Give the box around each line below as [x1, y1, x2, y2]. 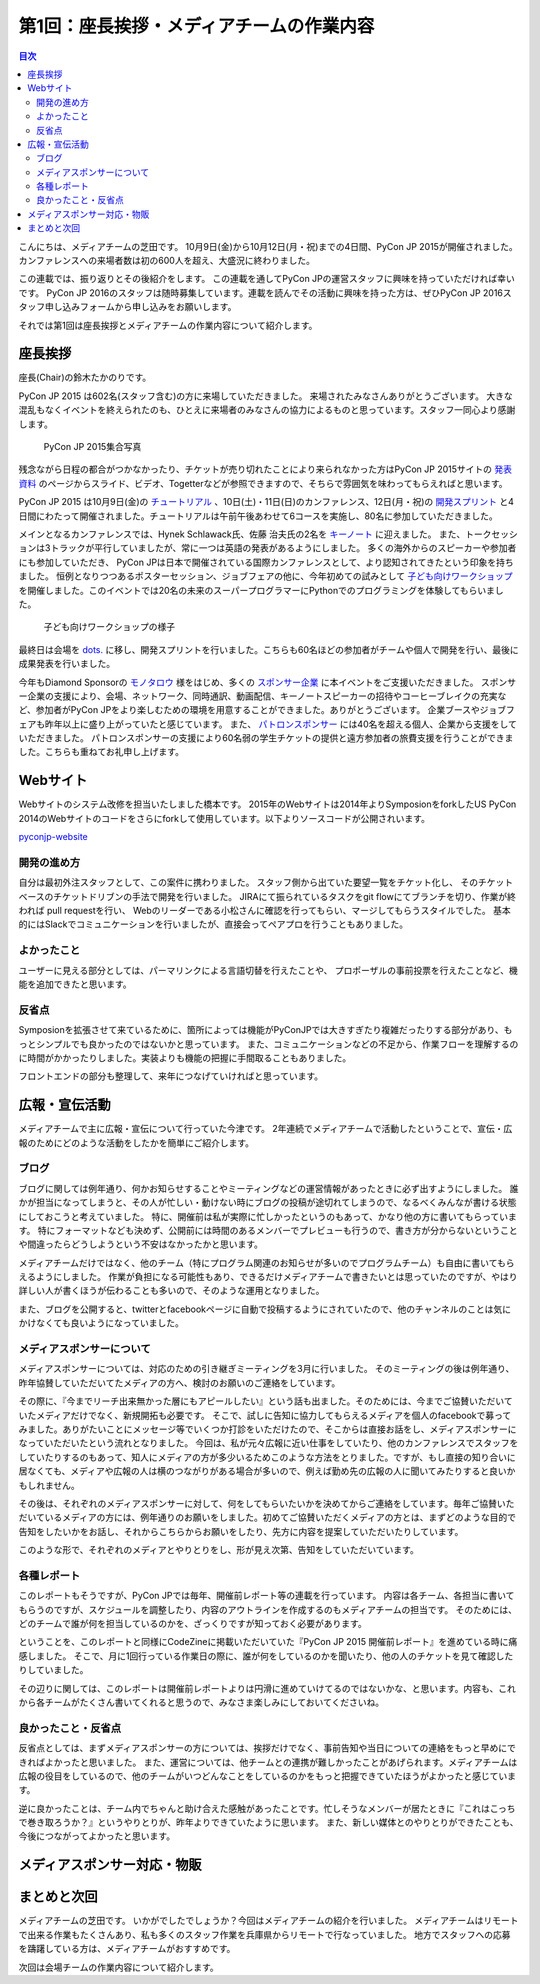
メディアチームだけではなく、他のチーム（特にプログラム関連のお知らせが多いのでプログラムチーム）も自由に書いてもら [18, 1256, 515, 1269]
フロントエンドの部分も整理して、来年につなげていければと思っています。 [18, 1070, 324, 1082]
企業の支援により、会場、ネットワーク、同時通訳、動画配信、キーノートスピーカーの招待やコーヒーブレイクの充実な [26, 690, 507, 702]
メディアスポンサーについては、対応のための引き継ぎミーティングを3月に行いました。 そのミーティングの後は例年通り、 [18, 1363, 515, 1375]
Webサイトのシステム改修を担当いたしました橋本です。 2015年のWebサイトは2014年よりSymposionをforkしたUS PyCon [18, 798, 517, 810]
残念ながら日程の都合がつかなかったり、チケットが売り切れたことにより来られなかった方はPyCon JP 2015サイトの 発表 [18, 463, 512, 475]
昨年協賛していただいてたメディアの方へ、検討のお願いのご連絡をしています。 [18, 1376, 341, 1389]
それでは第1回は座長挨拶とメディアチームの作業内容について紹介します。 [18, 319, 318, 331]
